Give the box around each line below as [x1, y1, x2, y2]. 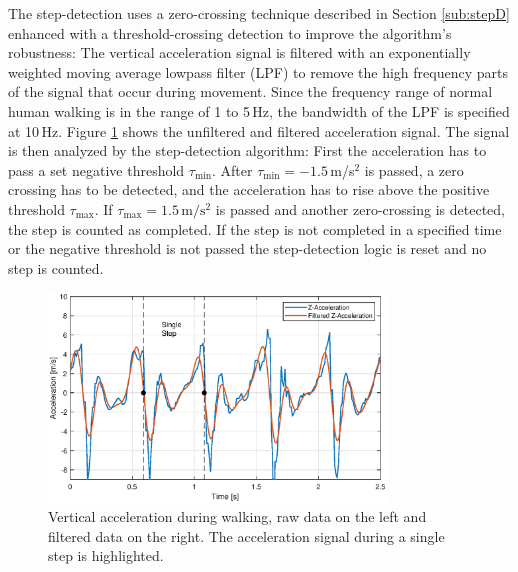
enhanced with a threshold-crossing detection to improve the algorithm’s [8, 22, 452, 43]
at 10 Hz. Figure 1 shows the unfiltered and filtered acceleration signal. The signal [8, 120, 510, 141]
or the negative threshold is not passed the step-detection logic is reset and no [8, 238, 487, 259]
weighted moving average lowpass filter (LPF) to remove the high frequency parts [8, 61, 508, 82]
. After [212, 159, 253, 180]
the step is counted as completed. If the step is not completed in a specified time [8, 218, 502, 239]
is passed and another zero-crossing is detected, [215, 198, 505, 219]
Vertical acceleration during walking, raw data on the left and [48, 506, 427, 527]
